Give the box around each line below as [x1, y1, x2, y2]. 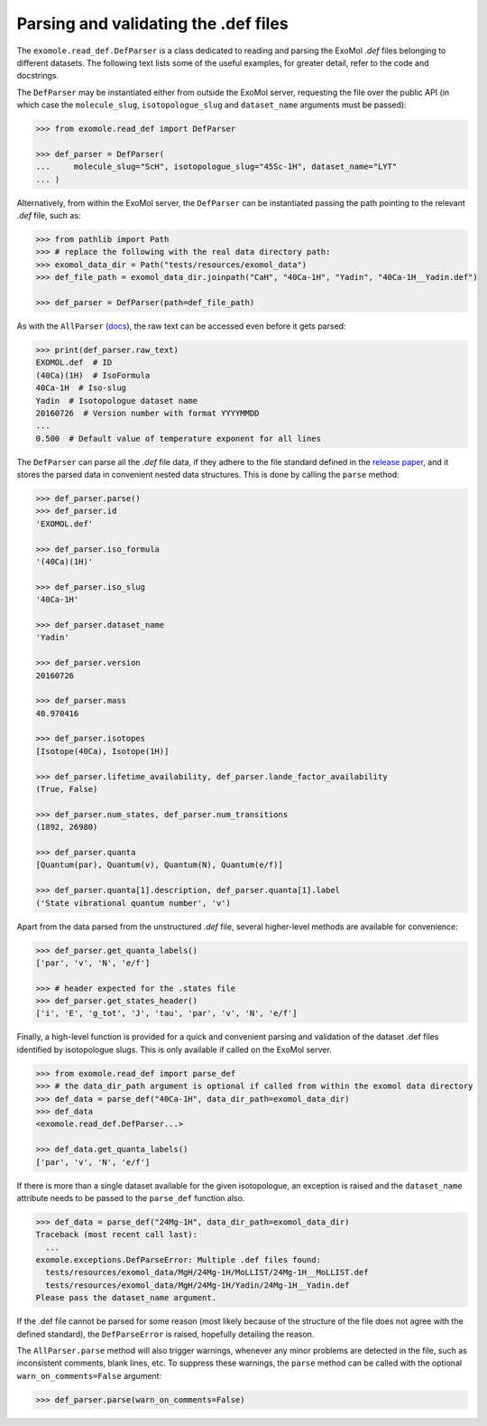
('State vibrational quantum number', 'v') [35, 898, 232, 908]
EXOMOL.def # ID [35, 358, 113, 368]
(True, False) [35, 784, 98, 795]
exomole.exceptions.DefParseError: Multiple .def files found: [35, 1255, 322, 1265]
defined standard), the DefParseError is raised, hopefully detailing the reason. [16, 1328, 315, 1339]
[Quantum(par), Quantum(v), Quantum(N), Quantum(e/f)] [35, 860, 283, 871]
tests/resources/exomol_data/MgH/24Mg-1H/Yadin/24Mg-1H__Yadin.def [45, 1280, 350, 1291]
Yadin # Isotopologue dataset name [35, 396, 198, 405]
